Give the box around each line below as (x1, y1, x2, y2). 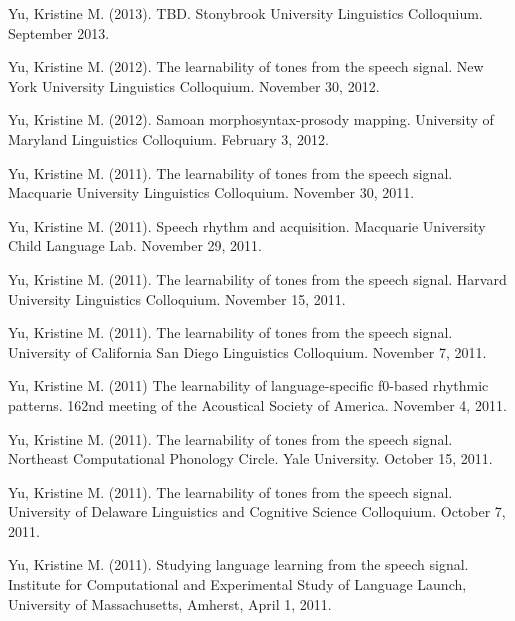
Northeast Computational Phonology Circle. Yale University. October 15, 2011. (8, 448, 493, 469)
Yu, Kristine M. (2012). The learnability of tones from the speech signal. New (8, 56, 484, 77)
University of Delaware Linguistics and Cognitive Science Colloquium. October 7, (8, 501, 506, 522)
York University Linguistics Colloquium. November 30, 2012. (8, 75, 380, 96)
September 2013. (8, 22, 110, 43)
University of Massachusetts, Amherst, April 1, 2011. (8, 593, 332, 614)
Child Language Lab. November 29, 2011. (8, 235, 262, 256)
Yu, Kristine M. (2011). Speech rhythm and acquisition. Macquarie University (8, 215, 486, 236)
